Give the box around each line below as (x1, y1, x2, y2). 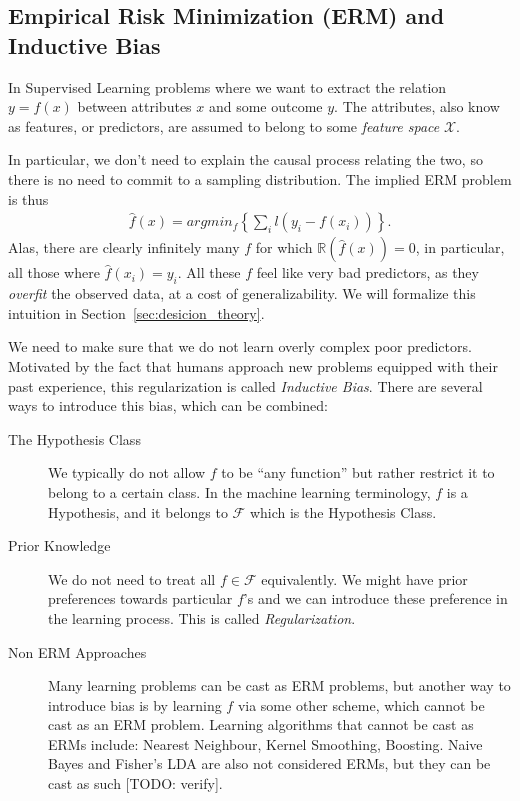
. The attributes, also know (334, 96, 500, 117)
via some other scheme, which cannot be (237, 694, 485, 715)
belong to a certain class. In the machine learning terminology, (48, 481, 431, 502)
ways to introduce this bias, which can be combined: (8, 395, 328, 416)
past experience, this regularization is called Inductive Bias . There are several (8, 375, 483, 396)
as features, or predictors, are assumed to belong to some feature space (8, 115, 440, 136)
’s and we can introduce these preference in (243, 588, 508, 609)
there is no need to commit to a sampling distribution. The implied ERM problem (8, 168, 512, 189)
